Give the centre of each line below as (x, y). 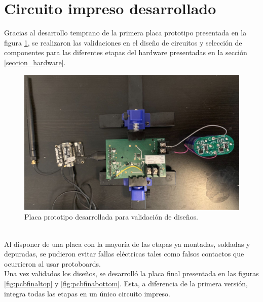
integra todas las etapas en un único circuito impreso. (87, 293)
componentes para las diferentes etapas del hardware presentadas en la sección (126, 52)
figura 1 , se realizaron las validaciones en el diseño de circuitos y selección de (123, 42)
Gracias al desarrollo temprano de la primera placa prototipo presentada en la (125, 33)
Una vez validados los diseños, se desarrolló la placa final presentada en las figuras (131, 273)
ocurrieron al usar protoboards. (52, 263)
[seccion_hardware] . (35, 62)
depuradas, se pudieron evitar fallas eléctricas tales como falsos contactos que (124, 254)
